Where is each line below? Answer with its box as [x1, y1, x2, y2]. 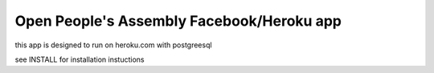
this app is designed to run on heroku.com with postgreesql [14, 40, 212, 50]
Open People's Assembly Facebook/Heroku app [14, 12, 342, 30]
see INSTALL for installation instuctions [14, 55, 145, 64]
